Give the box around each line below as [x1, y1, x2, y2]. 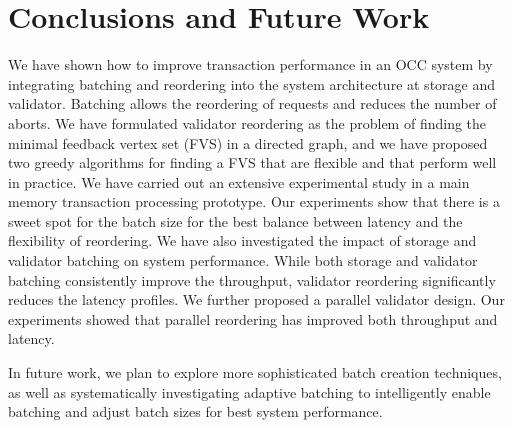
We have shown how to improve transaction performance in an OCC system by [8, 54, 493, 75]
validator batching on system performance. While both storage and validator [8, 250, 478, 271]
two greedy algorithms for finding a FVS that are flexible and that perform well [8, 152, 497, 173]
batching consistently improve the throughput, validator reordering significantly [8, 269, 496, 290]
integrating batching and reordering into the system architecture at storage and [8, 73, 496, 94]
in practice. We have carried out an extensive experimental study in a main [8, 171, 470, 192]
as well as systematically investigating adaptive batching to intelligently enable [8, 381, 491, 402]
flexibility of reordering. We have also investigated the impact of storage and [8, 230, 477, 251]
